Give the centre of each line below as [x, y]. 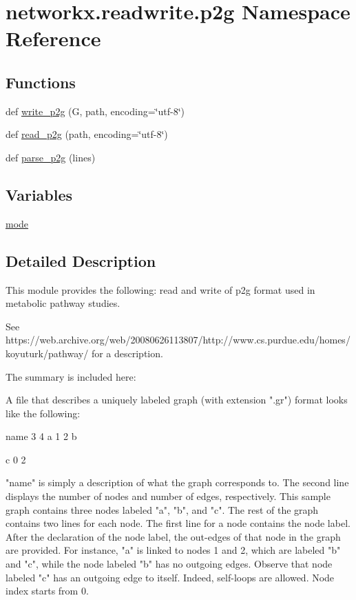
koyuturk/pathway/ [47, 353]
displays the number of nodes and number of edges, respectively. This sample [168, 496]
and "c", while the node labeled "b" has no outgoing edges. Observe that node [169, 564]
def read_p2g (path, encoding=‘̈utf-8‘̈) [87, 134]
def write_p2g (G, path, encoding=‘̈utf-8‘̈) [95, 111]
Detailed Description [81, 260]
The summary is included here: [71, 376]
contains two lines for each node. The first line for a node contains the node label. [178, 523]
